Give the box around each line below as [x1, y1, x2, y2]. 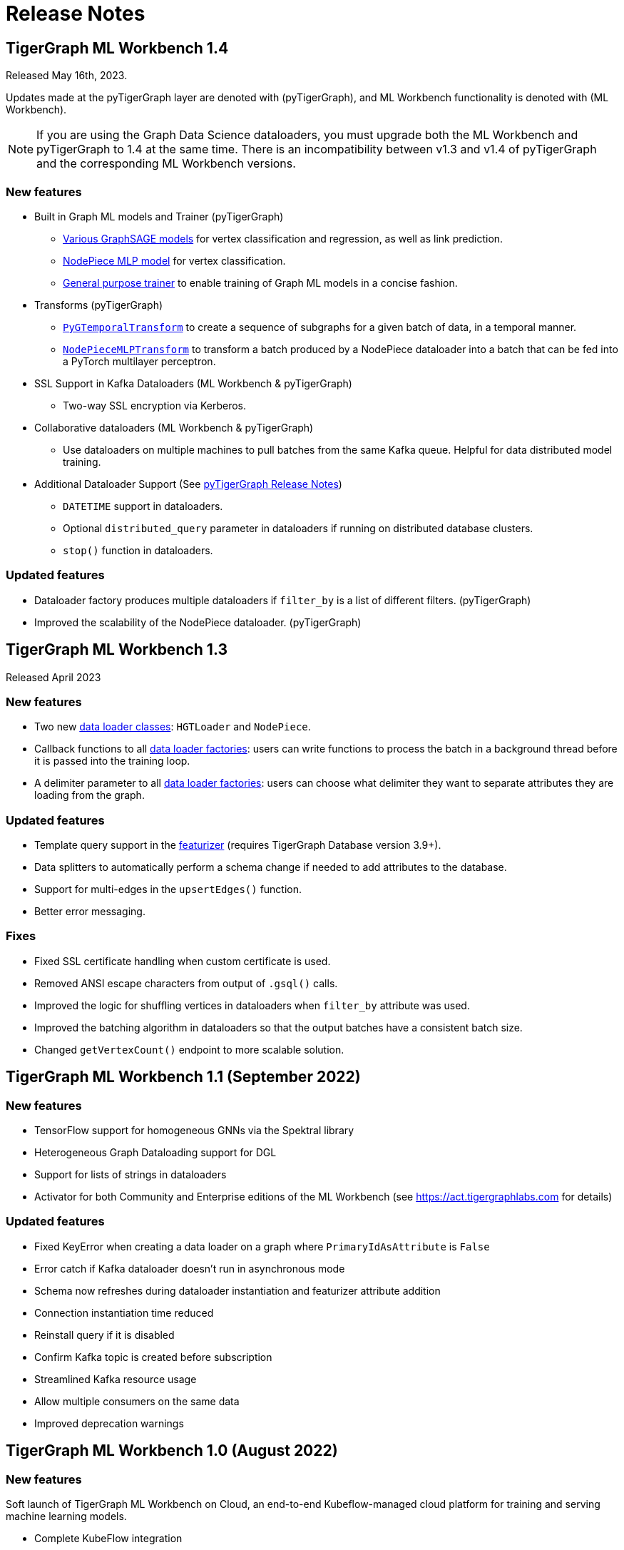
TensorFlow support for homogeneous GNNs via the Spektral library [34, 1123, 354, 1136]
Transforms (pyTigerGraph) [34, 298, 163, 311]
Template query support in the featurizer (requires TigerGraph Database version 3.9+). [34, 839, 441, 852]
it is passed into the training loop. [34, 755, 190, 768]
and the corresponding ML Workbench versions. [36, 156, 296, 171]
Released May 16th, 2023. [6, 69, 128, 82]
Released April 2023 [6, 671, 101, 683]
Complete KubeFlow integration [34, 1531, 183, 1544]
